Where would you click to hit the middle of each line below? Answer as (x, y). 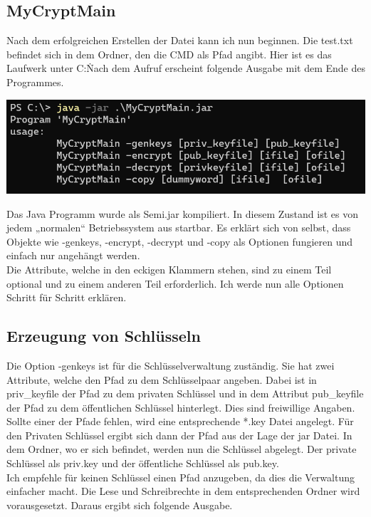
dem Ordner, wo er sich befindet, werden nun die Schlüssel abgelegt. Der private (182, 449)
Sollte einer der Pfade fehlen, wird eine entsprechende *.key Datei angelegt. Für (180, 421)
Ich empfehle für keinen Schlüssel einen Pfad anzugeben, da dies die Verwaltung (181, 477)
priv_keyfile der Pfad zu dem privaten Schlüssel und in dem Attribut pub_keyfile (185, 393)
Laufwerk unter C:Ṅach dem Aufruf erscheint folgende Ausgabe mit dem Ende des (186, 68)
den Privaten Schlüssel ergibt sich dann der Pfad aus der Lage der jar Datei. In (179, 435)
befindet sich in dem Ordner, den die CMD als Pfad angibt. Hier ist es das (169, 54)
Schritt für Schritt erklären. (67, 297)
